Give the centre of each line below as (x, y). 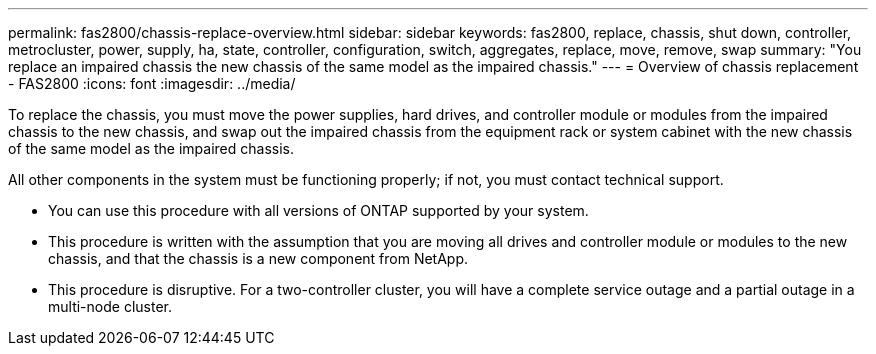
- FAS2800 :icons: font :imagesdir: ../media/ (152, 83)
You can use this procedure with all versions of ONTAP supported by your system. (318, 210)
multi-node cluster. (110, 306)
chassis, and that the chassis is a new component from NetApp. (258, 258)
